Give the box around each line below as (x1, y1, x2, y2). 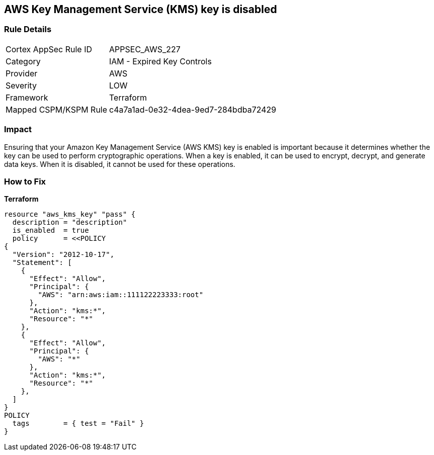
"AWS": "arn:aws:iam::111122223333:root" (38, 291, 204, 299)
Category (6, 56, 41, 66)
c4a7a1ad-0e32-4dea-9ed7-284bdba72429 (109, 104, 277, 115)
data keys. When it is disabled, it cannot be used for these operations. (4, 159, 235, 168)
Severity (6, 80, 37, 90)
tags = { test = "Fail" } (12, 419, 144, 428)
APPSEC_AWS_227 (109, 44, 181, 54)
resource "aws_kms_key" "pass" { (4, 210, 136, 219)
